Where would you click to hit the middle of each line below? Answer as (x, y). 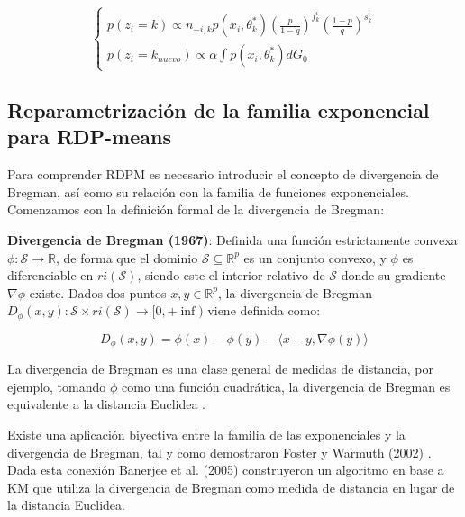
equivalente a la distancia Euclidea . (107, 404)
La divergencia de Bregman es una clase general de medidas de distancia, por (220, 369)
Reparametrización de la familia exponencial (219, 110)
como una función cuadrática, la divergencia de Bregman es (286, 386)
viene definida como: (264, 310)
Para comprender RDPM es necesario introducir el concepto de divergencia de (223, 174)
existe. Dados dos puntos (98, 292)
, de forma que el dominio (127, 257)
